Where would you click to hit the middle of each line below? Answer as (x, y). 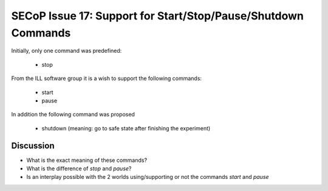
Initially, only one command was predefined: (67, 51)
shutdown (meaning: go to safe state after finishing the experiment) (126, 128)
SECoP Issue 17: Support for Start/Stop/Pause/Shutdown (157, 16)
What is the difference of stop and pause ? (79, 168)
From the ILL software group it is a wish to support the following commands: (107, 78)
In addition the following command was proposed (73, 115)
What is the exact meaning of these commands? (87, 160)
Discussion (33, 146)
